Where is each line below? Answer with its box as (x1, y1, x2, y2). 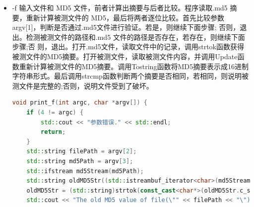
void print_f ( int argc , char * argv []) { (12, 99, 147, 106)
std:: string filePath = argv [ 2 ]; (26, 148, 137, 155)
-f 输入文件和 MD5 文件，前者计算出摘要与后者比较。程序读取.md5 (12, 2, 228, 12)
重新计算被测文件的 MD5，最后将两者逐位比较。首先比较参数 (26, 12, 224, 22)
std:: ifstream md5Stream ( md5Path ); (26, 167, 144, 175)
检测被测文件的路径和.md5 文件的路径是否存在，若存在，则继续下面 (26, 31, 245, 42)
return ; (41, 128, 66, 136)
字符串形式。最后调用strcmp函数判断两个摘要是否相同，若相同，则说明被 (12, 71, 249, 81)
